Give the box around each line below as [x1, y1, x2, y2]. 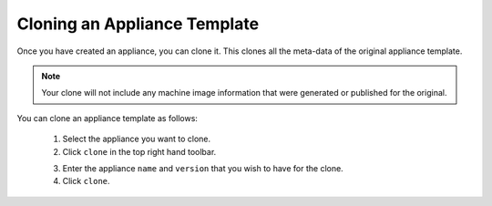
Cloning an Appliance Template [16, 14, 260, 34]
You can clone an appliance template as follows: [16, 112, 198, 123]
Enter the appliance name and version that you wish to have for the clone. [62, 162, 343, 173]
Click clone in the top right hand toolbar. [62, 146, 217, 157]
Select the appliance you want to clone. [62, 133, 211, 145]
